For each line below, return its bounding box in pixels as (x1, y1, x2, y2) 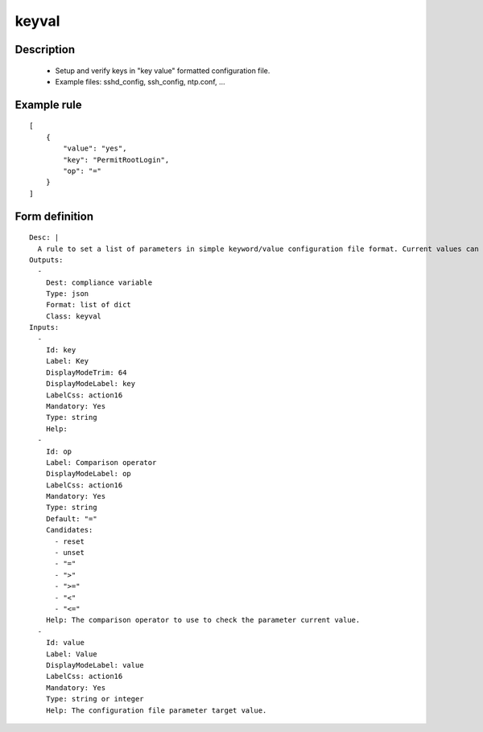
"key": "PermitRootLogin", (63, 155, 170, 164)
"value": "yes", (63, 144, 127, 153)
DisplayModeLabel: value (45, 660, 144, 669)
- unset (54, 548, 85, 557)
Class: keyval (45, 311, 102, 321)
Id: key (45, 346, 76, 355)
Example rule (14, 97, 82, 112)
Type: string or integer (45, 694, 144, 704)
